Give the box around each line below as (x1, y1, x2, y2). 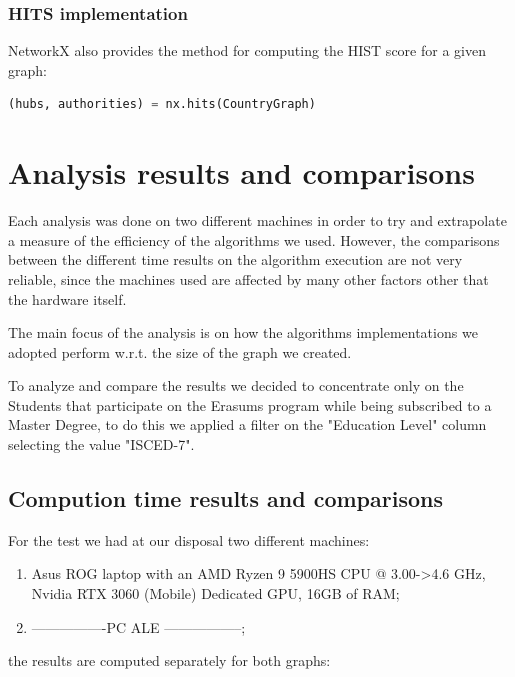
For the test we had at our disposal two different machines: (8, 529, 370, 550)
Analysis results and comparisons (8, 152, 475, 193)
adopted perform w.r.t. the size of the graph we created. (8, 341, 352, 362)
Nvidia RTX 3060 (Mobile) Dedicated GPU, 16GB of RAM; (31, 583, 400, 604)
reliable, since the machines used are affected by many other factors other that (8, 268, 489, 289)
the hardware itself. (8, 288, 127, 309)
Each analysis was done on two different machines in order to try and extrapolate (8, 210, 507, 231)
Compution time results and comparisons (8, 483, 443, 514)
